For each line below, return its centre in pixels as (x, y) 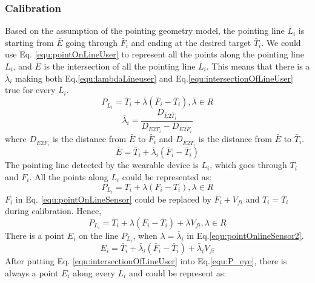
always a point (32, 272)
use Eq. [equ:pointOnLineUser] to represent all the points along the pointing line (154, 54)
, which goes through (248, 165)
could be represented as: (167, 176)
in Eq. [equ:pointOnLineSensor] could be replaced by (113, 199)
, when (145, 235)
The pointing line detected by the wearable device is (102, 165)
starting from (29, 42)
